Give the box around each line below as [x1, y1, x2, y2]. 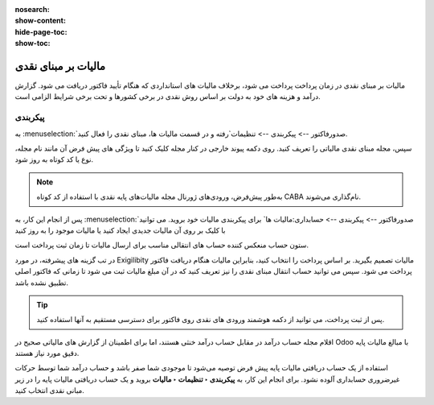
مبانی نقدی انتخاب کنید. [14, 386, 84, 395]
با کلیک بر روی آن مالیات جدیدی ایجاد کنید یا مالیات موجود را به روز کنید [14, 225, 226, 235]
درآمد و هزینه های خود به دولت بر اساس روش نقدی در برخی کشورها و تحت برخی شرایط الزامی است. [14, 92, 321, 101]
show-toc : [14, 39, 51, 48]
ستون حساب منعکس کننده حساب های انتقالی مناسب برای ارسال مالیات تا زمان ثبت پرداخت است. [14, 240, 309, 250]
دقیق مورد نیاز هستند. [14, 349, 80, 358]
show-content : [14, 16, 66, 26]
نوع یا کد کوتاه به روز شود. [14, 155, 94, 164]
